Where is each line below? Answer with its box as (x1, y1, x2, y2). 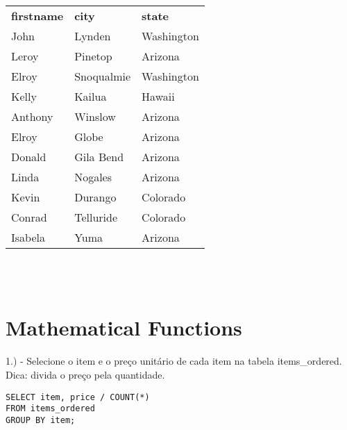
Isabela (11, 229, 45, 245)
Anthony (11, 108, 53, 124)
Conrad (11, 209, 47, 225)
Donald (11, 149, 46, 165)
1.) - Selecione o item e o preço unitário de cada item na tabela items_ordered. (6, 354, 342, 368)
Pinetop (74, 48, 112, 64)
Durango (74, 189, 117, 205)
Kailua (74, 88, 107, 104)
